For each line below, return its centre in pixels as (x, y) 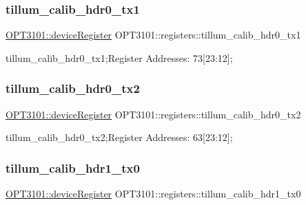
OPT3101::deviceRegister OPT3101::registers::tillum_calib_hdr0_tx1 (153, 35)
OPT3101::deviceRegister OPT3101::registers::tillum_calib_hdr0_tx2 (153, 114)
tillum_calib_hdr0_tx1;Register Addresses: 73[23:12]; (119, 57)
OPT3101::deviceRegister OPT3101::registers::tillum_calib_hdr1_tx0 (153, 194)
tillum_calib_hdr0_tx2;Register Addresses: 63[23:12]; (119, 137)
